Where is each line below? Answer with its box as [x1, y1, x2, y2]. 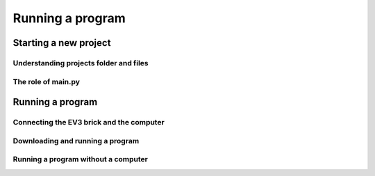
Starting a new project [12, 37, 111, 49]
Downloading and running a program [12, 136, 140, 145]
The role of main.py [12, 77, 80, 86]
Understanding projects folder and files [12, 58, 149, 67]
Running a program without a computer [12, 154, 149, 164]
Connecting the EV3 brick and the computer [12, 118, 165, 127]
